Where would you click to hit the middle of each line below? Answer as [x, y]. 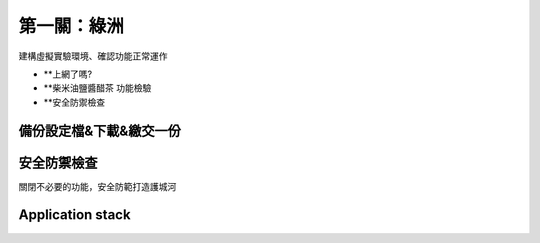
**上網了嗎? [68, 74]
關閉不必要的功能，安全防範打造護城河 [97, 186]
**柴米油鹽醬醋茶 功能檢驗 [97, 88]
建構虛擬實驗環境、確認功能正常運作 [93, 56]
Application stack [74, 215]
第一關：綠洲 [71, 26]
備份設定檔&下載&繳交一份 [100, 130]
